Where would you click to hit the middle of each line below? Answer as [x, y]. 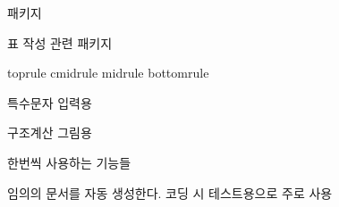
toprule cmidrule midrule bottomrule [108, 73]
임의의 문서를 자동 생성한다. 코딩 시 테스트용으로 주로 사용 [170, 192]
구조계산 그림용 [50, 132]
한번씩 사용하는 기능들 [69, 162]
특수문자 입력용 [50, 102]
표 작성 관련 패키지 [60, 42]
